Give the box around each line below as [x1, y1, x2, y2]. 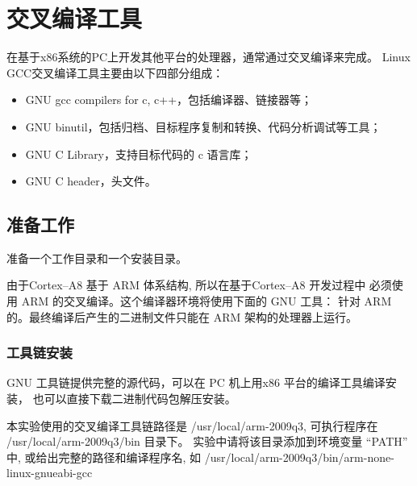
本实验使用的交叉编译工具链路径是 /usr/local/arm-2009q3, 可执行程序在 [6, 417, 378, 434]
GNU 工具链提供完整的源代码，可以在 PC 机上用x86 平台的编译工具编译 [6, 374, 386, 391]
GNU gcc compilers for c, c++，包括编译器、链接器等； [25, 91, 313, 108]
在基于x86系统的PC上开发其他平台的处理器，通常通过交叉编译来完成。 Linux [6, 48, 411, 65]
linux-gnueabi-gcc [6, 464, 93, 481]
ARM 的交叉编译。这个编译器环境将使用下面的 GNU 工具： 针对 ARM [21, 293, 392, 309]
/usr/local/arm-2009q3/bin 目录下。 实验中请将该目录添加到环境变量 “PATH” [6, 433, 408, 450]
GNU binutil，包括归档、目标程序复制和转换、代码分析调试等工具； [25, 118, 382, 135]
